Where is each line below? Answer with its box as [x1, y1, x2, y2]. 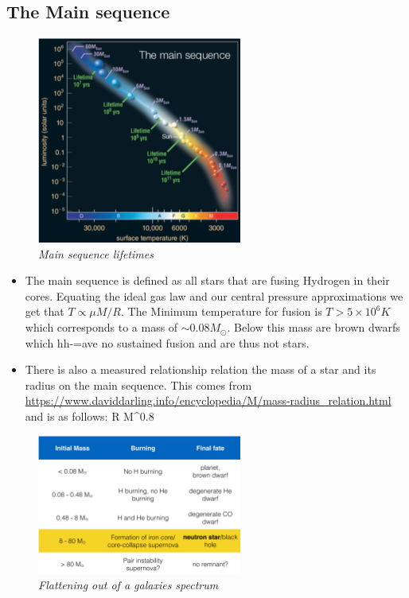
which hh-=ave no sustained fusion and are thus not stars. [25, 334, 310, 351]
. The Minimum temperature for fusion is [121, 303, 322, 320]
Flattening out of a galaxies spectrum [38, 577, 219, 593]
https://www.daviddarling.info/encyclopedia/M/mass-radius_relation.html [25, 392, 391, 409]
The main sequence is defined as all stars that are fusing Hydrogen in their [25, 272, 390, 289]
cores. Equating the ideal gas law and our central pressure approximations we [25, 287, 403, 304]
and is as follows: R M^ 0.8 [25, 408, 154, 425]
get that [25, 303, 64, 320]
